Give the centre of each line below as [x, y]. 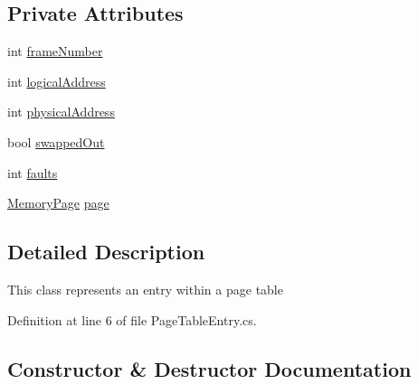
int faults [33, 172]
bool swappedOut [56, 141]
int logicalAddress [57, 81]
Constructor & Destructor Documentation [209, 368]
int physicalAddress [61, 112]
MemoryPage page [58, 203]
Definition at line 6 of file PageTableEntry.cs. [132, 319]
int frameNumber [55, 51]
